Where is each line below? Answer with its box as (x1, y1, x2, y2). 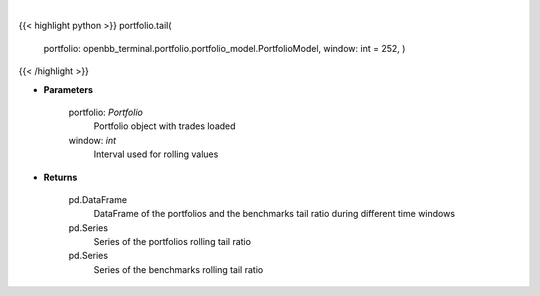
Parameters (43, 83, 94, 95)
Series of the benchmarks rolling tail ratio (93, 263, 264, 275)
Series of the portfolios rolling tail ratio (93, 236, 252, 248)
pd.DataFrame (68, 193, 128, 205)
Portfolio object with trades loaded (93, 120, 236, 132)
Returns (43, 171, 78, 183)
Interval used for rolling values (93, 148, 219, 160)
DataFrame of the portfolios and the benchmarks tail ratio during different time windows (93, 208, 455, 220)
